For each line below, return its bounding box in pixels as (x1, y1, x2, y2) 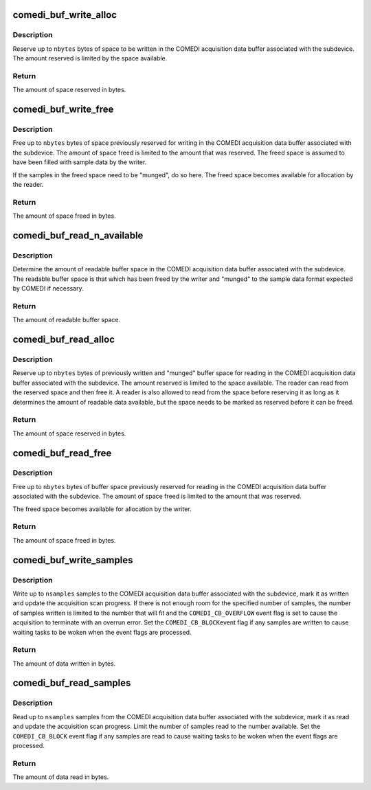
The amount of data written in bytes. (12, 659, 116, 668)
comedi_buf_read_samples (12, 677, 131, 689)
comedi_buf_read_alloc (12, 334, 115, 346)
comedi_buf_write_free (12, 104, 114, 115)
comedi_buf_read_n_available (12, 229, 144, 241)
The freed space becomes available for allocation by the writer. (12, 505, 192, 513)
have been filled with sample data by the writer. (12, 158, 147, 166)
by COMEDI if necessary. (12, 284, 84, 293)
